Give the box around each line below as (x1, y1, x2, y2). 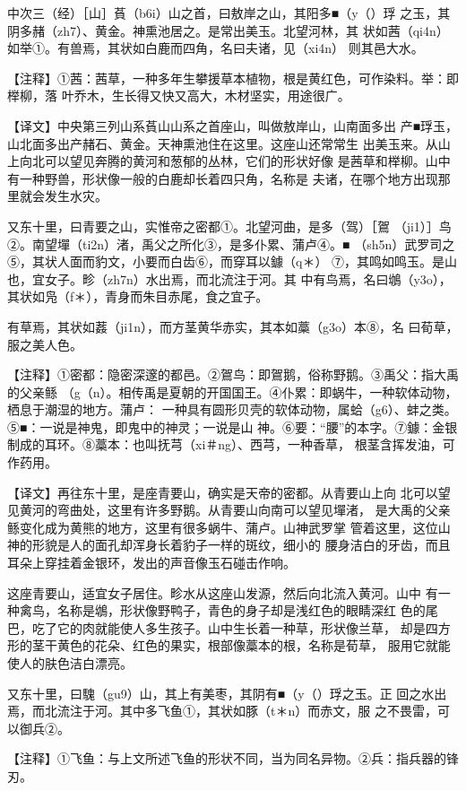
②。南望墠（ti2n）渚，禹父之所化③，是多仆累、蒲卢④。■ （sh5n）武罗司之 (7, 234, 455, 253)
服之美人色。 (7, 335, 82, 353)
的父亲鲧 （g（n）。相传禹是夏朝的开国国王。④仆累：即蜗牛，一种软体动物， (7, 382, 458, 401)
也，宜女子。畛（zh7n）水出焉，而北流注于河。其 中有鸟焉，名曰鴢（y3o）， (7, 269, 452, 288)
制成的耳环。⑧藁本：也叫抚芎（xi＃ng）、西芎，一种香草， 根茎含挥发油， (7, 435, 443, 454)
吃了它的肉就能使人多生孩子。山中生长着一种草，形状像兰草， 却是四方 (31, 618, 451, 637)
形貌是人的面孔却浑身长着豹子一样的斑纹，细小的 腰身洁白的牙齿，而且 (31, 535, 451, 554)
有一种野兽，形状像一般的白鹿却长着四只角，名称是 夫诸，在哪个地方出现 (7, 169, 438, 187)
